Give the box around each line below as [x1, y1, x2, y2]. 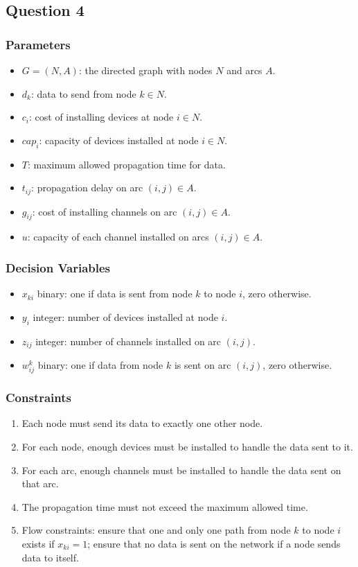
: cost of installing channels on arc [32, 204, 177, 218]
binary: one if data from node [37, 358, 163, 372]
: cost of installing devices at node [29, 110, 174, 124]
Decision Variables [6, 259, 111, 276]
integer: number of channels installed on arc [35, 333, 222, 348]
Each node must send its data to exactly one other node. [21, 416, 263, 430]
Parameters [6, 35, 71, 53]
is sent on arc [174, 358, 231, 372]
